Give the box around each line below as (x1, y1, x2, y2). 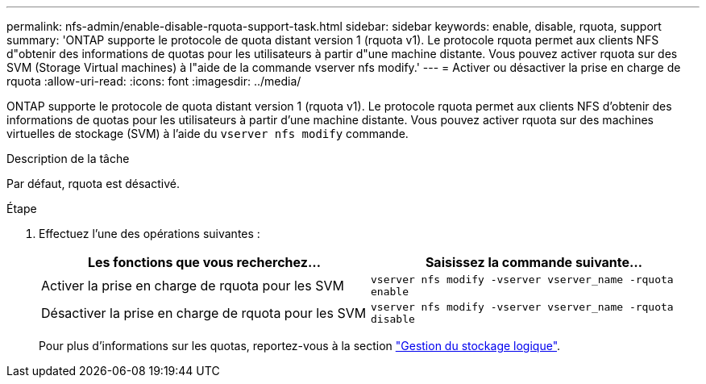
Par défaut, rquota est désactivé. (6, 177, 180, 190)
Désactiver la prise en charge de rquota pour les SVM (41, 305, 367, 321)
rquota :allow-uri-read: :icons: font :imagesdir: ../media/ (6, 74, 301, 88)
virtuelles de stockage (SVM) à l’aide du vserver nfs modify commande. (6, 127, 409, 140)
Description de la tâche (6, 152, 130, 165)
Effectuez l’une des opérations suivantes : (39, 227, 260, 240)
